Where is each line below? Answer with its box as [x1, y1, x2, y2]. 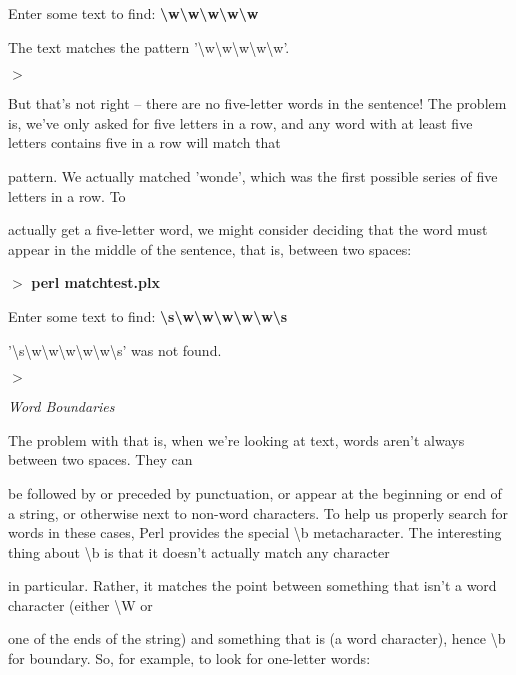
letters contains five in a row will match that [8, 132, 281, 153]
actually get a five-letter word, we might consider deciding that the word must [8, 219, 488, 240]
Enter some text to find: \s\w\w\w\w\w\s [8, 305, 288, 326]
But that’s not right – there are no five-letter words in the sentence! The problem [8, 93, 507, 114]
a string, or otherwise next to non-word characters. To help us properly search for [8, 502, 509, 523]
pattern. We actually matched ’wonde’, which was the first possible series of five [8, 165, 498, 186]
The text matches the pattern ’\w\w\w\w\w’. [8, 36, 290, 57]
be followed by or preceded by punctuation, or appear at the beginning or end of [8, 482, 502, 503]
